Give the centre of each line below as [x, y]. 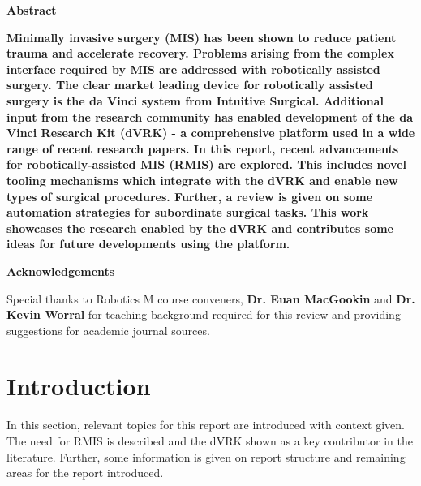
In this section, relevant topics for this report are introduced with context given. [206, 425]
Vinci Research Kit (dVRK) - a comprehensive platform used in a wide [211, 133]
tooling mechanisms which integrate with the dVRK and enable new [202, 180]
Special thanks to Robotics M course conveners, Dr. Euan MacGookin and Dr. [211, 298]
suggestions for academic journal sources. [108, 330]
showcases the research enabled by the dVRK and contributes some [200, 228]
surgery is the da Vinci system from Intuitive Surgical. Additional [195, 100]
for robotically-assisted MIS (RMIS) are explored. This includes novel [207, 164]
